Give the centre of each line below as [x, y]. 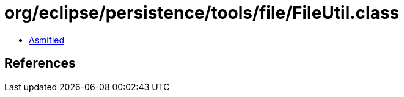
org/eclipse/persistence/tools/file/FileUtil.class [202, 13]
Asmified [47, 40]
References [40, 63]
